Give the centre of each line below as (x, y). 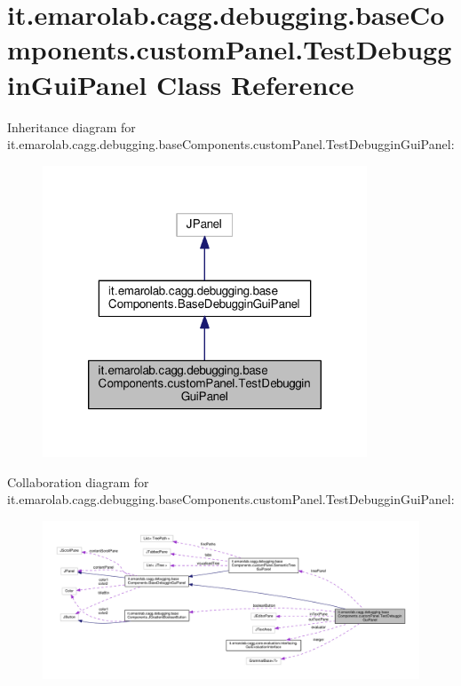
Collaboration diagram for (78, 481)
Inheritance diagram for (72, 126)
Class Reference (255, 84)
